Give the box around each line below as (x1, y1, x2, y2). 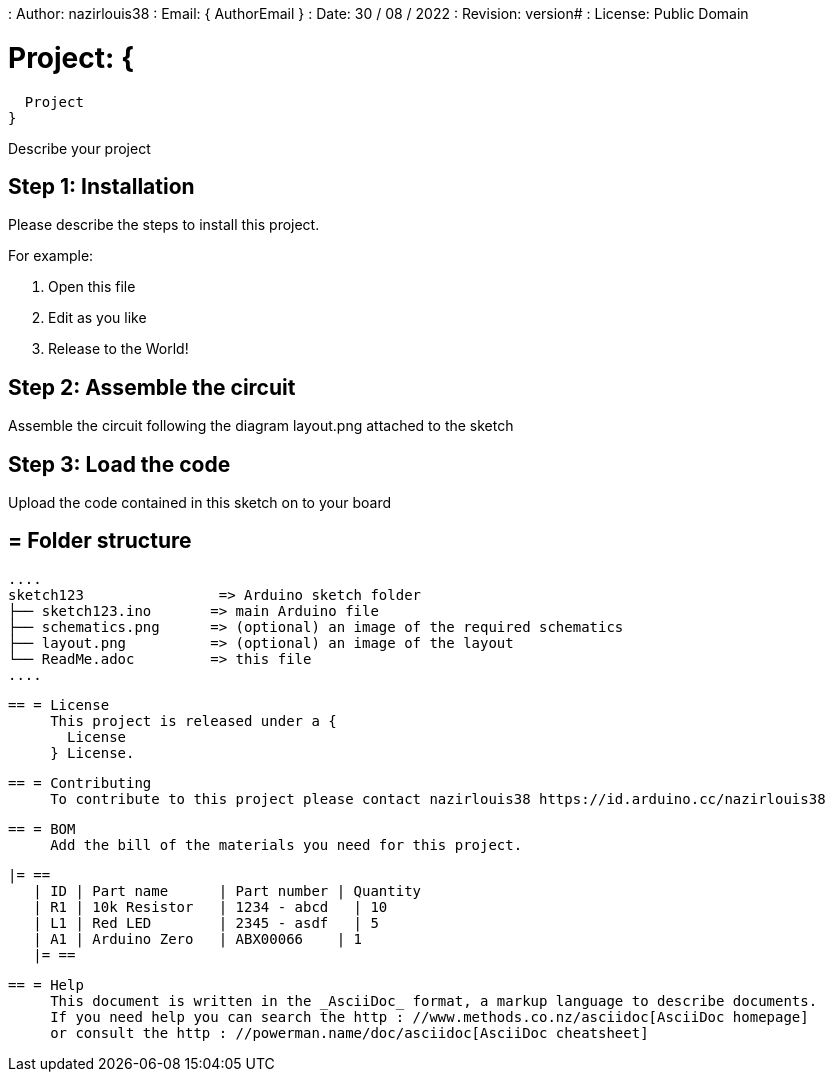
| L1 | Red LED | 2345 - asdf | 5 (33, 914, 379, 931)
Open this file (48, 278, 136, 296)
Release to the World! (48, 340, 189, 358)
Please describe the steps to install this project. (8, 216, 320, 234)
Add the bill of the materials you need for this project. (50, 836, 523, 853)
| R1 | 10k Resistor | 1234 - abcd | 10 (33, 898, 388, 915)
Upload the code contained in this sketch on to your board (8, 494, 391, 512)
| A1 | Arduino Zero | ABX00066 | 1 (33, 930, 363, 947)
